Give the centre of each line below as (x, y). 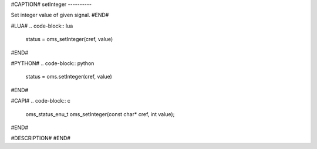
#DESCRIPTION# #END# (41, 138)
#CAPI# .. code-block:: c (41, 101)
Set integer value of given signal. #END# (60, 15)
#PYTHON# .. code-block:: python (53, 63)
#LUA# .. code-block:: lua (42, 26)
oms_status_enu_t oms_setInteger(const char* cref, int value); (100, 114)
